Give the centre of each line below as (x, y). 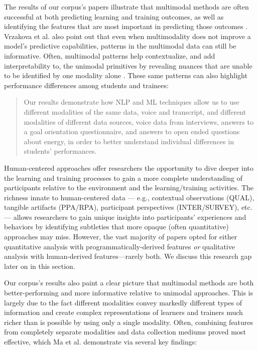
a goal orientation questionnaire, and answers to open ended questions (132, 131)
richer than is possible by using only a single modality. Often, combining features (129, 322)
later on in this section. (40, 266)
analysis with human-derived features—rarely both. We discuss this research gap (128, 256)
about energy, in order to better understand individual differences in (129, 141)
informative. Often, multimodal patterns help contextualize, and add (110, 55)
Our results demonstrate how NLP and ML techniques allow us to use (132, 102)
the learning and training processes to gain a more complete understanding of (123, 178)
